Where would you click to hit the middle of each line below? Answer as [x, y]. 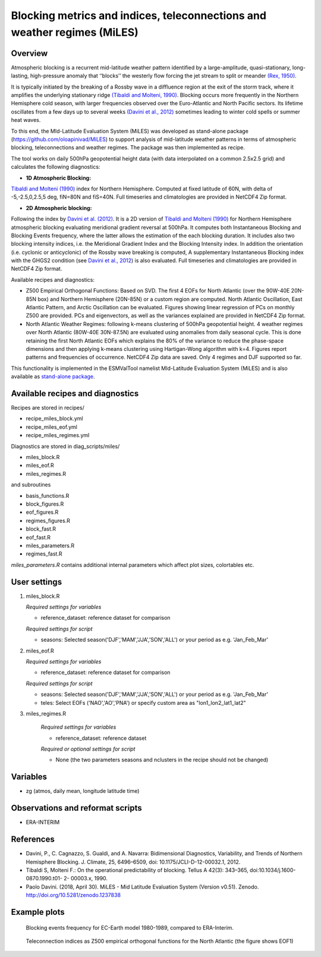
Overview [29, 53]
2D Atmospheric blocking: [59, 208]
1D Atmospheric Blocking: [59, 178]
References [33, 840]
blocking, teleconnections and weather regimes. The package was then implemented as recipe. [128, 148]
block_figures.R [45, 504]
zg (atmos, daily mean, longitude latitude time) [83, 791]
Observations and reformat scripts [76, 808]
